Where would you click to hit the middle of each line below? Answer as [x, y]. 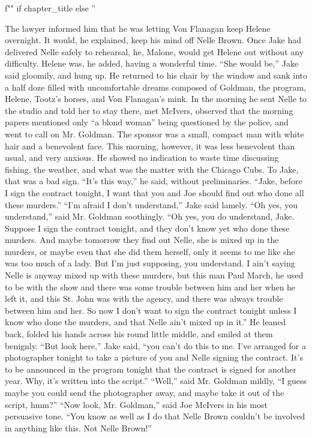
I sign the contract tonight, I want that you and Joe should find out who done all [154, 192]
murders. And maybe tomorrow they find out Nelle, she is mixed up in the [142, 240]
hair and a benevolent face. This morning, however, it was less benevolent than [150, 145]
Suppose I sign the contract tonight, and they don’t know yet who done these [147, 228]
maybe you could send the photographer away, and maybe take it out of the [145, 392]
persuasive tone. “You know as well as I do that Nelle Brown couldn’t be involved [155, 416]
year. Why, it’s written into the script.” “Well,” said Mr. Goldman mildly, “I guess [156, 381]
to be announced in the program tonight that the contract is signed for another [151, 369]
